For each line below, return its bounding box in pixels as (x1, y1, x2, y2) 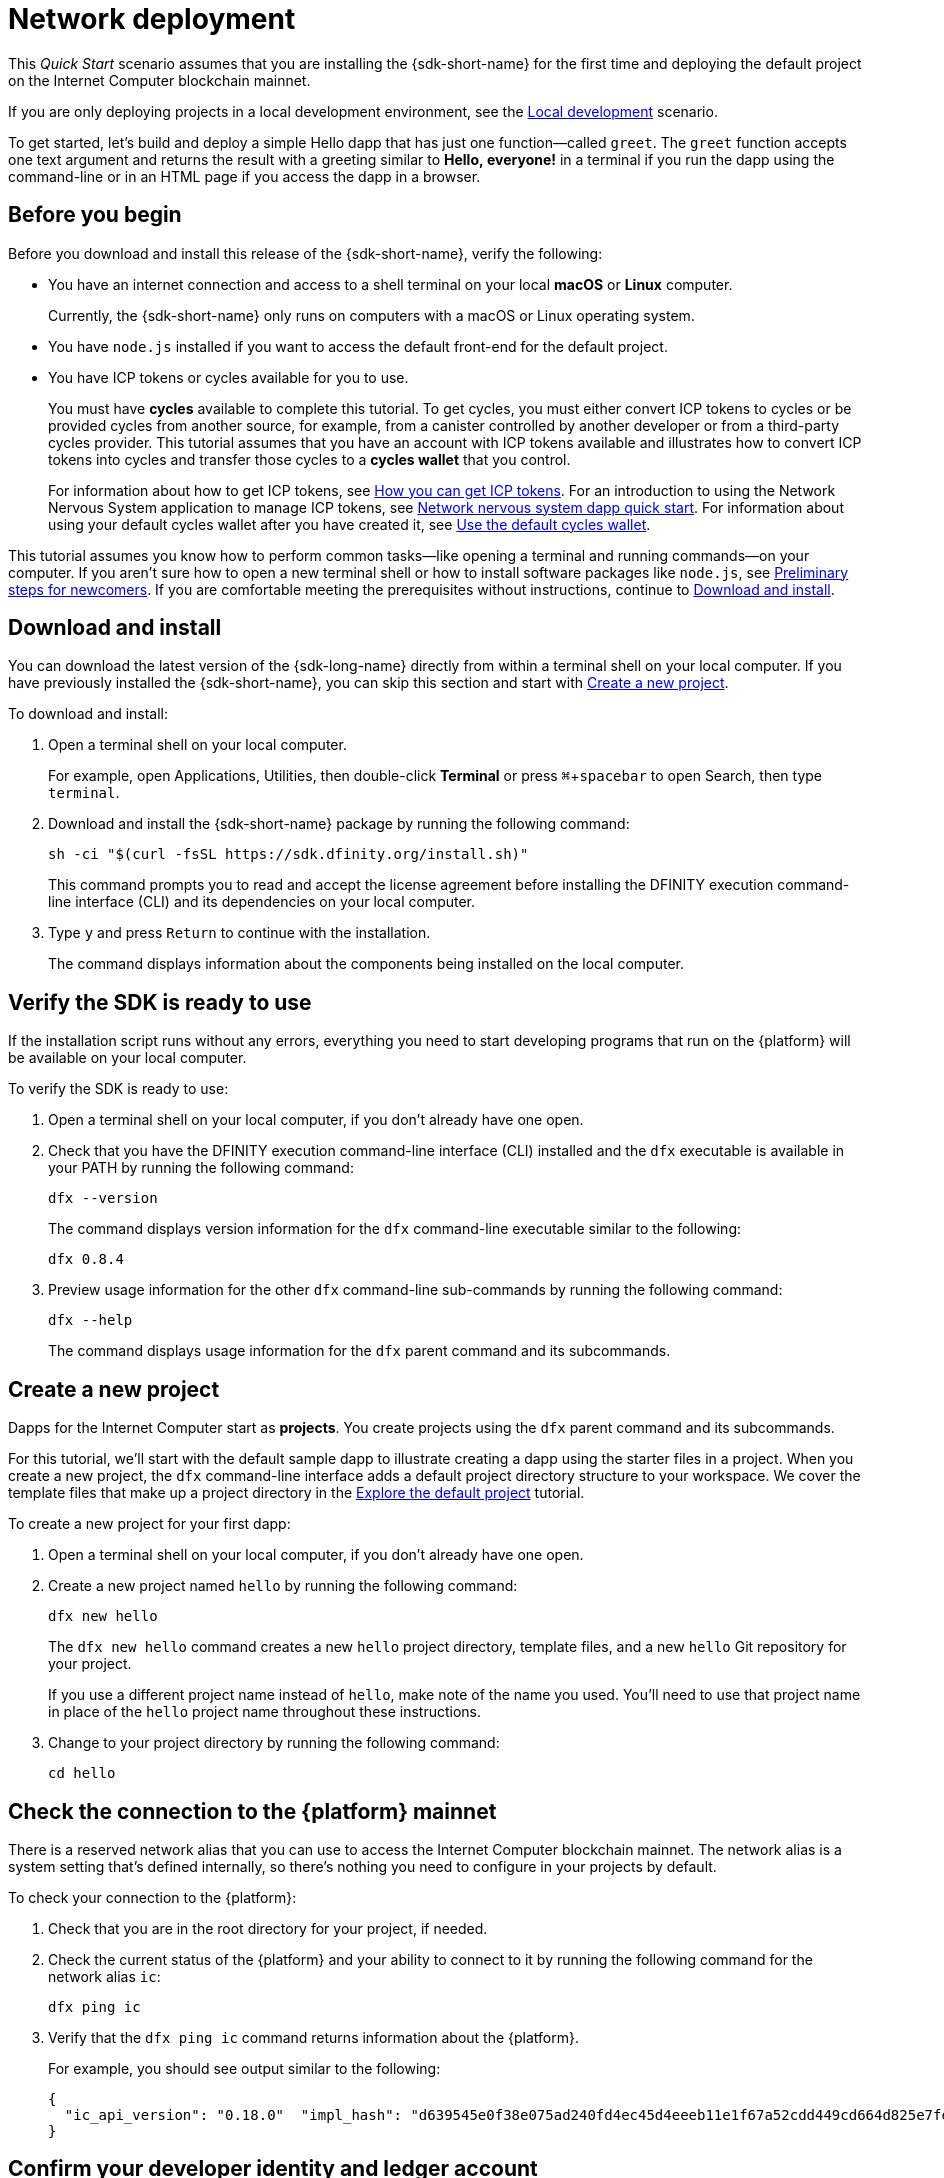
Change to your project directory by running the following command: (48, 1734, 500, 1752)
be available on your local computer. (8, 1049, 247, 1067)
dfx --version (48, 1190, 158, 1207)
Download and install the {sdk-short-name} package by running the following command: (48, 815, 630, 833)
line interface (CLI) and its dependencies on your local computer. (48, 893, 476, 911)
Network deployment (8, 2, 296, 36)
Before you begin (8, 202, 182, 228)
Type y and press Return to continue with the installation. (48, 924, 431, 942)
